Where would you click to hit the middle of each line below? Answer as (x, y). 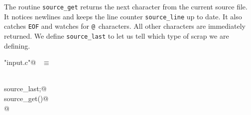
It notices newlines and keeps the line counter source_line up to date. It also (123, 16)
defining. (17, 45)
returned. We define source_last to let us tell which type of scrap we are (117, 35)
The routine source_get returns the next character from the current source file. (126, 6)
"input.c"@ (20, 62)
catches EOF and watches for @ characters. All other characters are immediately (125, 26)
